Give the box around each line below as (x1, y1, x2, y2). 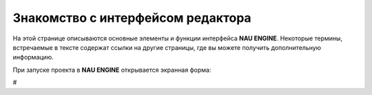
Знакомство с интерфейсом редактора (12, 10, 251, 25)
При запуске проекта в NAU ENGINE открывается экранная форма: (12, 66, 211, 74)
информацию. (12, 53, 54, 62)
